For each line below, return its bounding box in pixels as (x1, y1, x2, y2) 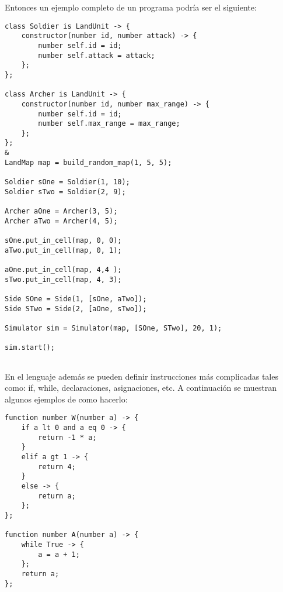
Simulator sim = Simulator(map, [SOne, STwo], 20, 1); (5, 323, 222, 332)
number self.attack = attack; (38, 51, 155, 60)
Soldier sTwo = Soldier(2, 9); (5, 187, 126, 196)
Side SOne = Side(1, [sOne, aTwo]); (5, 294, 147, 303)
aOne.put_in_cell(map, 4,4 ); (5, 266, 122, 274)
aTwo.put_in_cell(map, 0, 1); (5, 246, 122, 254)
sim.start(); (5, 343, 55, 352)
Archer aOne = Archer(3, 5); (5, 207, 118, 216)
